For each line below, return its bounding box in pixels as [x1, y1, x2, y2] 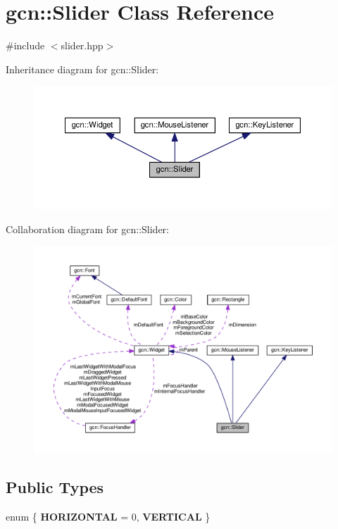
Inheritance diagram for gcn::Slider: [6, 61, 159, 76]
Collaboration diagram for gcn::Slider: [6, 221, 169, 236]
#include [6, 38, 45, 53]
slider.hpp [61, 38, 104, 53]
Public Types [6, 476, 104, 498]
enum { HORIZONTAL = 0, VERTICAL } [6, 509, 211, 524]
